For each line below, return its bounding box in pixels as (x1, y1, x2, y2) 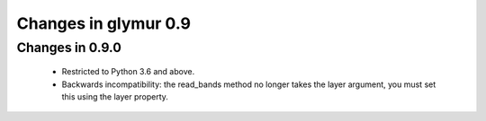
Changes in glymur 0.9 (16, 13, 191, 33)
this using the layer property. (61, 91, 168, 102)
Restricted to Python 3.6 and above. (61, 66, 195, 77)
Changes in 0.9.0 (16, 39, 121, 56)
